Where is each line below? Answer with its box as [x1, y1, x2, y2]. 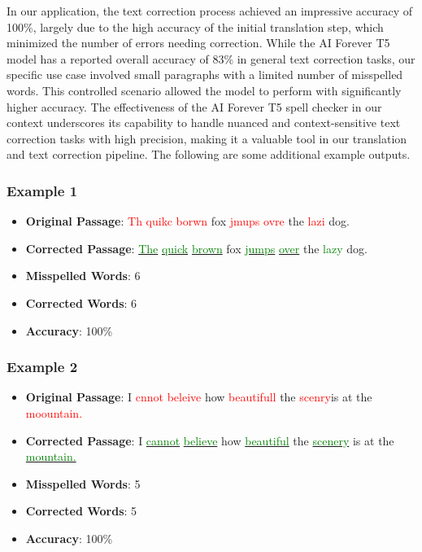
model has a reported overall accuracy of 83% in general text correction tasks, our [7, 50, 415, 67]
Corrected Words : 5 [25, 502, 137, 519]
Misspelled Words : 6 [25, 267, 141, 284]
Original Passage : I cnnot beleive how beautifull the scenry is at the [25, 388, 372, 405]
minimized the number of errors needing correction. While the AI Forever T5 [7, 34, 390, 51]
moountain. [25, 404, 83, 421]
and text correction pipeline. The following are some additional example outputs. [7, 146, 411, 163]
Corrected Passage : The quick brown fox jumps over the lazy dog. [25, 239, 368, 256]
